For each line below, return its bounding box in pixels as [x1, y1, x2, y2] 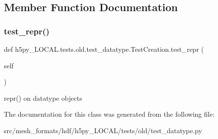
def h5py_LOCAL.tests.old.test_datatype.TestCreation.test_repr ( [4, 44, 204, 54]
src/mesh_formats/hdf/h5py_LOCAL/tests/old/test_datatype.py [4, 125, 202, 135]
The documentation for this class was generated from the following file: [4, 109, 215, 119]
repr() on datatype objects [4, 93, 82, 103]
